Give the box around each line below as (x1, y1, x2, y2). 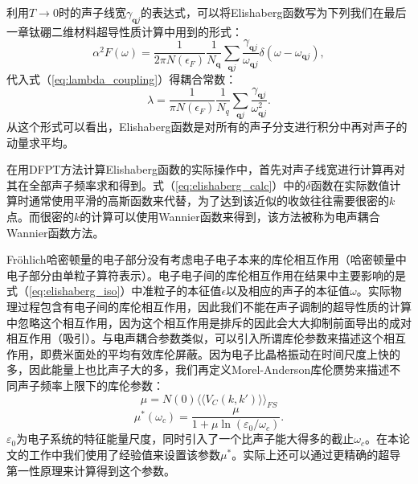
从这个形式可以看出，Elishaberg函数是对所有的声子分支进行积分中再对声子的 (6, 118, 408, 135)
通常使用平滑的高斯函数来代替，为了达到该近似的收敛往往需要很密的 (28, 192, 389, 209)
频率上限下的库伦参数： (39, 377, 164, 394)
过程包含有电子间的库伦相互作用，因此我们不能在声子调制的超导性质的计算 (17, 298, 412, 315)
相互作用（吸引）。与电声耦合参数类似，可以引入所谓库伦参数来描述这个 (6, 330, 383, 347)
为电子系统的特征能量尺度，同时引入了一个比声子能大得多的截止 (16, 430, 354, 447)
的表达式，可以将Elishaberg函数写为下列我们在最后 (140, 4, 407, 20)
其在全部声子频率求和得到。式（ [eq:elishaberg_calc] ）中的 (6, 176, 306, 193)
